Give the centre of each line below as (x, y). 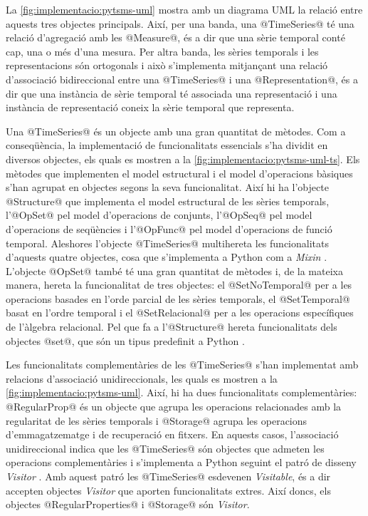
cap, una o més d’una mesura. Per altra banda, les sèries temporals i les (162, 51)
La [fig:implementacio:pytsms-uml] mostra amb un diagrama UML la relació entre (184, 9)
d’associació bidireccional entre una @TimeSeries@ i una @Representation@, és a (182, 79)
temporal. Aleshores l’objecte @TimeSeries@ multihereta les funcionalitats (167, 243)
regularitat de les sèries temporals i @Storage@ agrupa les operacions (157, 420)
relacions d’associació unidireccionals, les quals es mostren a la (142, 378)
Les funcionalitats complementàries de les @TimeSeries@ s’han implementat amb (182, 365)
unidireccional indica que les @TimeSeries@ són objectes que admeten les (165, 448)
